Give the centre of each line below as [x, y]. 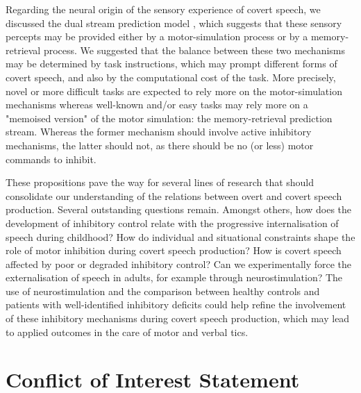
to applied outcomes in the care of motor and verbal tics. [127, 332]
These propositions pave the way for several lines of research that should [160, 182]
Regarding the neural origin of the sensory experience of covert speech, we [163, 9]
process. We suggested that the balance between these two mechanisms [194, 50]
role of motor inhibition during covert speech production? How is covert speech [174, 250]
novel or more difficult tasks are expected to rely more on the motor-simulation [174, 91]
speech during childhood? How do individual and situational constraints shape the [180, 236]
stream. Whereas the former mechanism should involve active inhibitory [159, 132]
